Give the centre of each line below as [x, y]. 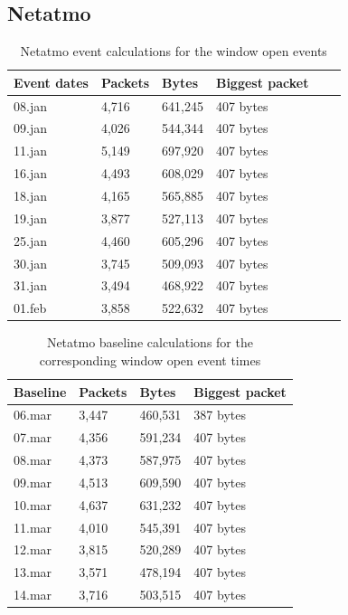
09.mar [33, 482]
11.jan [30, 151]
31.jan [30, 285]
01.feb [30, 308]
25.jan [30, 240]
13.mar [33, 572]
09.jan [30, 128]
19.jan [30, 218]
